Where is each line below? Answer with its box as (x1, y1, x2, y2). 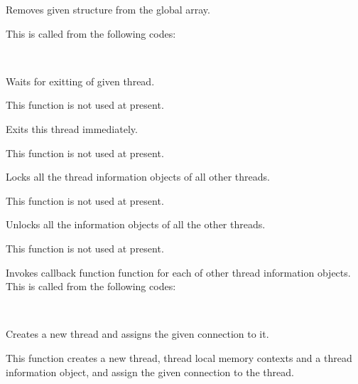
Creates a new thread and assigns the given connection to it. (6, 326, 269, 341)
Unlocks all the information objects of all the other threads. (6, 217, 266, 232)
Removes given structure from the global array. (6, 2, 210, 16)
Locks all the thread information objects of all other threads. (6, 169, 270, 184)
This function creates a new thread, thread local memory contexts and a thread (6, 350, 352, 365)
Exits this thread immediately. (6, 121, 138, 136)
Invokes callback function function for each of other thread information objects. (6, 265, 351, 279)
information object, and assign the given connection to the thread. (6, 364, 294, 379)
